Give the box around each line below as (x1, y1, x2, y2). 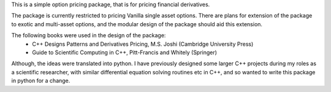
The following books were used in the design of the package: (11, 32, 166, 39)
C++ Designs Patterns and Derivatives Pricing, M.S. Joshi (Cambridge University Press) (32, 40, 254, 48)
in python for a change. (11, 77, 70, 85)
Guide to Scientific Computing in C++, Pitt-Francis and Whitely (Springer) (32, 49, 218, 56)
